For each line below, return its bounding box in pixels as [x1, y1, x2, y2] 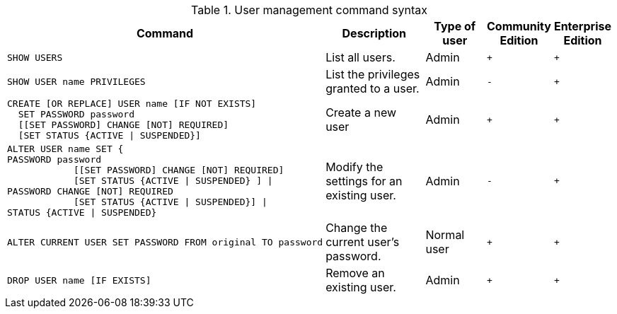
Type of [434, 19, 476, 33]
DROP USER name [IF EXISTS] [7, 274, 151, 286]
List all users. [325, 50, 396, 64]
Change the [325, 221, 388, 235]
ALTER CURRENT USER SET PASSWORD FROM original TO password [7, 236, 323, 248]
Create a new [325, 105, 397, 120]
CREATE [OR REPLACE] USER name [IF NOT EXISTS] [7, 98, 257, 109]
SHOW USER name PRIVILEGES [7, 76, 146, 87]
